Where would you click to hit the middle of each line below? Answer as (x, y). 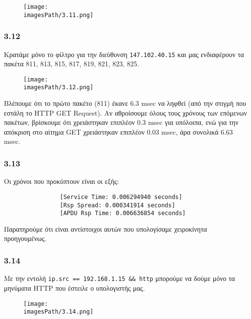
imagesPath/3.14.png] (59, 312)
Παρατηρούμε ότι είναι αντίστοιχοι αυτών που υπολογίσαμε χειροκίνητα (105, 229)
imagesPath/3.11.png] (59, 15)
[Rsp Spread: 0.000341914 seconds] (117, 205)
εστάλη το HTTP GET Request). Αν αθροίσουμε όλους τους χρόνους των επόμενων (125, 112)
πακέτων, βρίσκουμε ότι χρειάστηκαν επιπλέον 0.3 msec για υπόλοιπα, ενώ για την (121, 122)
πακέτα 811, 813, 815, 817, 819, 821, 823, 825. (72, 64)
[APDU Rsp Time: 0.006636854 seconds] (123, 213)
